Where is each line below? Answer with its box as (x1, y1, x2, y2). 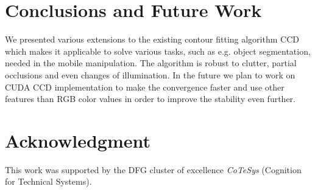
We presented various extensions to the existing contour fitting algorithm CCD (5, 33, 299, 46)
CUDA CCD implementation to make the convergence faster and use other (5, 80, 285, 93)
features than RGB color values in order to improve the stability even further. (5, 92, 296, 105)
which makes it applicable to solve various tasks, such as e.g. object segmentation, (5, 44, 311, 57)
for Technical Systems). (5, 175, 92, 188)
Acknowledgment (5, 128, 150, 153)
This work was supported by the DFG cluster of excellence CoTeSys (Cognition (5, 163, 302, 176)
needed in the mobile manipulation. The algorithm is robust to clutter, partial (5, 57, 297, 69)
